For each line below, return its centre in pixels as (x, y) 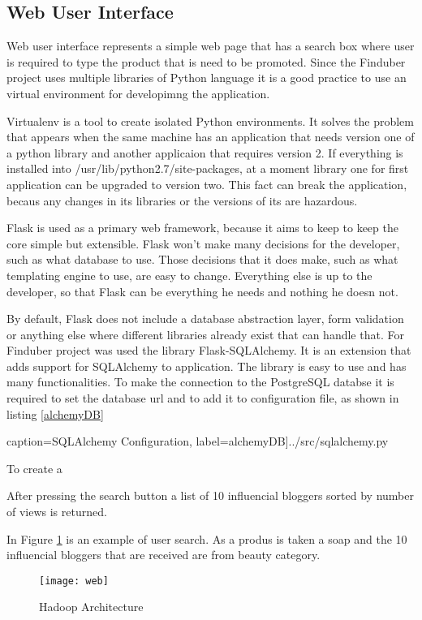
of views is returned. (57, 512)
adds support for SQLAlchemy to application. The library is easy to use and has (207, 366)
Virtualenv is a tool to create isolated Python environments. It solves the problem (210, 121)
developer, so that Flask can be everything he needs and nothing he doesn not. (202, 291)
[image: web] (74, 581)
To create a (34, 468)
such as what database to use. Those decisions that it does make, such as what (202, 259)
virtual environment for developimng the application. (138, 93)
